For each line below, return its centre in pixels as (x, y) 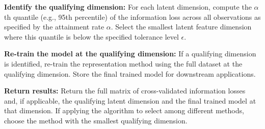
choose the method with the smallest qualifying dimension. (96, 120)
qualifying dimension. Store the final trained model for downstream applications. (130, 73)
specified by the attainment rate (54, 27)
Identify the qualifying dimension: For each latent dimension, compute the (128, 7)
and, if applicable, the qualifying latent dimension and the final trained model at (130, 100)
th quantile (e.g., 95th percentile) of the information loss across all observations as (132, 17)
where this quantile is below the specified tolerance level (91, 36)
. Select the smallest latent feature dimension (181, 27)
